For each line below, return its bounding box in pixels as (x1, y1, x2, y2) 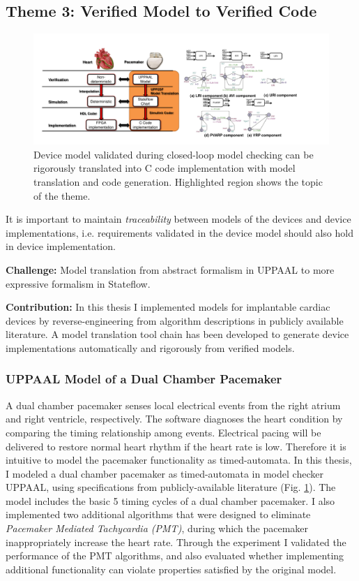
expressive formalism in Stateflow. (6, 276, 151, 290)
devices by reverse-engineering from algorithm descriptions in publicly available (6, 313, 344, 328)
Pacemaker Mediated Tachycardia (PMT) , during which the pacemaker (6, 521, 309, 536)
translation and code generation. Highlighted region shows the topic (33, 174, 323, 189)
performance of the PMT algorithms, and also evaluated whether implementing (6, 548, 344, 563)
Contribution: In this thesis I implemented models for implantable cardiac (6, 300, 330, 314)
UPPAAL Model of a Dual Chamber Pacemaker (6, 370, 282, 388)
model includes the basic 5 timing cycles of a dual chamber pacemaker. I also (6, 493, 335, 508)
